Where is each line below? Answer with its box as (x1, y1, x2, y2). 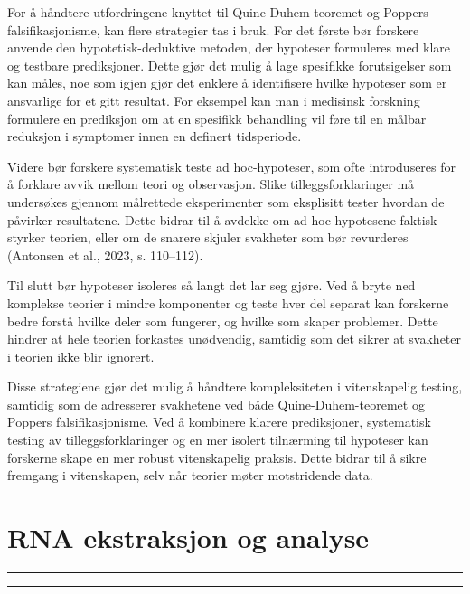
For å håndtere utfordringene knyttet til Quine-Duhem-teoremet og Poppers (7, 3, 428, 21)
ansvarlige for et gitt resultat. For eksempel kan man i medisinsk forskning (7, 90, 420, 109)
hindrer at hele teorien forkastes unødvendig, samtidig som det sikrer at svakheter (7, 329, 462, 348)
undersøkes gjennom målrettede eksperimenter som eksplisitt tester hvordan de (7, 192, 445, 211)
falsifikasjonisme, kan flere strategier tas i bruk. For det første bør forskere (7, 20, 419, 39)
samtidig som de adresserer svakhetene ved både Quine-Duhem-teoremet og (7, 394, 425, 413)
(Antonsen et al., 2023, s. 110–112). (7, 245, 203, 264)
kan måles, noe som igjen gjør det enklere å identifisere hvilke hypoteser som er (7, 73, 447, 92)
